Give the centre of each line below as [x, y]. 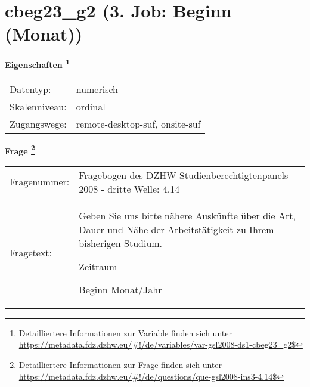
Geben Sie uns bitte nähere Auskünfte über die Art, [187, 215]
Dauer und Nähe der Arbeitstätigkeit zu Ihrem [176, 229]
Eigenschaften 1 [37, 64]
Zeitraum [98, 266]
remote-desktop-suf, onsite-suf [138, 123]
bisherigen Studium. [121, 243]
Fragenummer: [40, 182]
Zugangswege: [38, 123]
